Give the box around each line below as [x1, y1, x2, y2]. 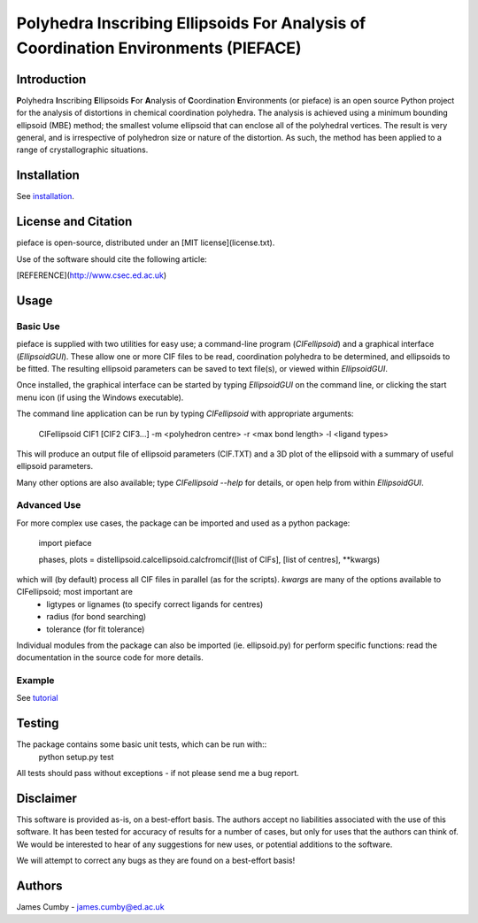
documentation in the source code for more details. [16, 652, 204, 663]
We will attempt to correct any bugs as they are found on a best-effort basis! [16, 855, 296, 866]
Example [16, 674, 55, 687]
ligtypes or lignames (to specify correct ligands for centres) [46, 598, 264, 610]
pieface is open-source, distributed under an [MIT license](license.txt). [16, 237, 275, 248]
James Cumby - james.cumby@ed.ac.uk [16, 902, 165, 912]
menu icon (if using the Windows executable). [16, 392, 184, 403]
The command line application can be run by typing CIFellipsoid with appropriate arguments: [16, 408, 354, 419]
